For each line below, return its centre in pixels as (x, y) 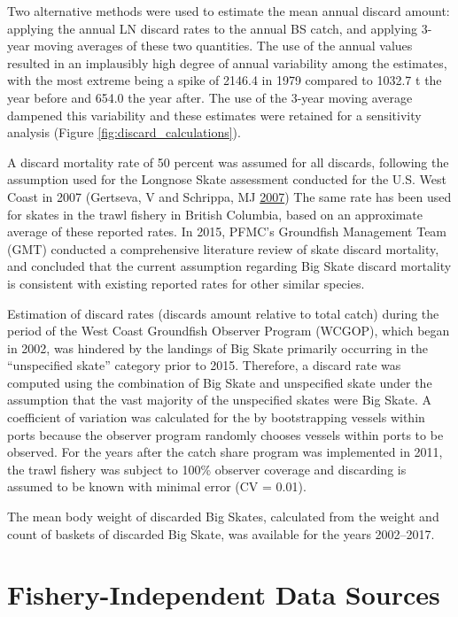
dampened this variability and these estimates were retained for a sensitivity (214, 115)
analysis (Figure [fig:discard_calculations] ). (124, 132)
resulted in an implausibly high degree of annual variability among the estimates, (227, 62)
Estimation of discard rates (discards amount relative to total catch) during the (223, 313)
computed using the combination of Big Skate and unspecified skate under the (220, 382)
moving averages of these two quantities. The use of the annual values (223, 46)
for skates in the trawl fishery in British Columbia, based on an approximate (215, 214)
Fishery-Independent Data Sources (224, 594)
